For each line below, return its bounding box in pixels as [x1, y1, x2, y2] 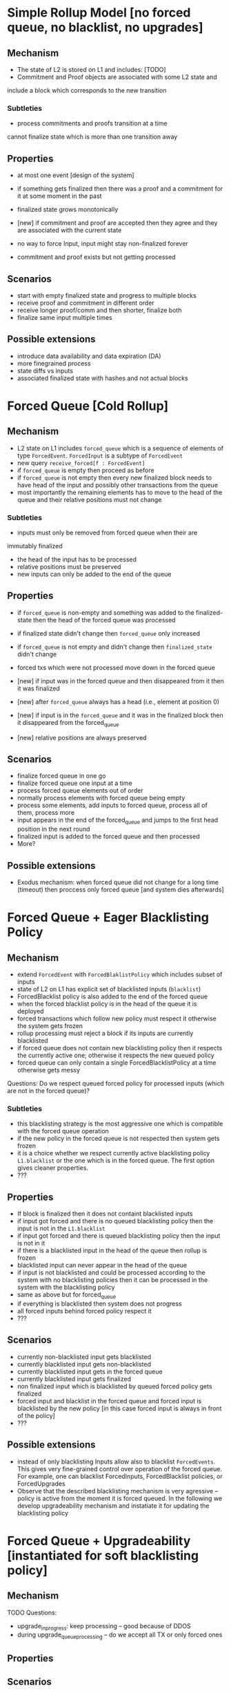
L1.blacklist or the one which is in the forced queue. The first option [17, 1156, 215, 1164]
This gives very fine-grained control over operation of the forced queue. [17, 1464, 223, 1473]
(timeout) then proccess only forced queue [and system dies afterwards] [17, 885, 224, 894]
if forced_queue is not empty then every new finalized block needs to [17, 473, 212, 482]
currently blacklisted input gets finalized [17, 1374, 131, 1383]
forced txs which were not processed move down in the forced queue [17, 663, 216, 672]
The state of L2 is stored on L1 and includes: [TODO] [17, 66, 167, 73]
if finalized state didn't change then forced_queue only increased [17, 629, 201, 638]
